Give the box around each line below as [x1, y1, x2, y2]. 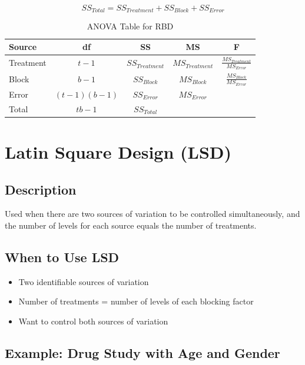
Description [5, 180, 77, 198]
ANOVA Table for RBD [87, 20, 174, 32]
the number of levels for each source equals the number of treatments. [5, 219, 257, 231]
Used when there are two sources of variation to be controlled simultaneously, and [5, 207, 300, 220]
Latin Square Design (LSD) [5, 139, 232, 163]
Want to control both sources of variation [18, 314, 168, 327]
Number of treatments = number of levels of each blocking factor [18, 295, 254, 307]
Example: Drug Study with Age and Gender [5, 343, 280, 361]
